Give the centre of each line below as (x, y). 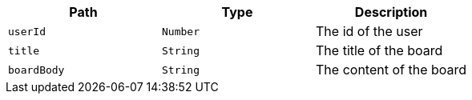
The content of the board (391, 70)
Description (391, 12)
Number (181, 31)
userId (27, 31)
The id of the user (369, 31)
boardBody (36, 70)
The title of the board (379, 50)
